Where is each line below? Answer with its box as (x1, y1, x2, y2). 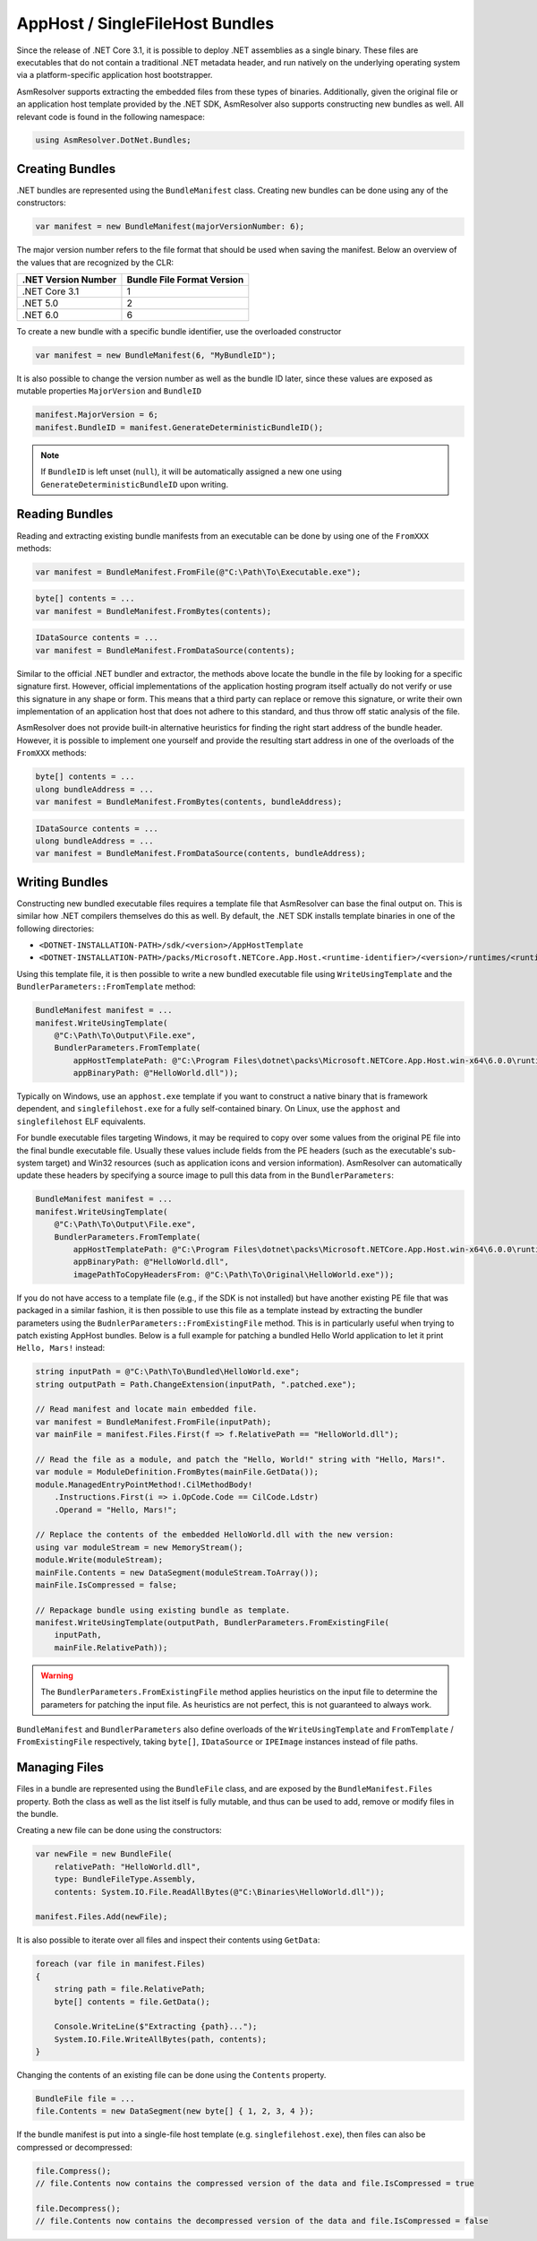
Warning (40, 1670, 73, 1681)
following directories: (16, 923, 95, 934)
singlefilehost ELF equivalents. (16, 1116, 147, 1127)
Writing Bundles (16, 874, 109, 889)
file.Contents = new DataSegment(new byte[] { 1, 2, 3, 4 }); (35, 2107, 314, 2116)
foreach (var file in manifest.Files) (35, 1959, 206, 1969)
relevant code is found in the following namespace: (16, 111, 205, 122)
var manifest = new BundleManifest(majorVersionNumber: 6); (35, 221, 305, 232)
